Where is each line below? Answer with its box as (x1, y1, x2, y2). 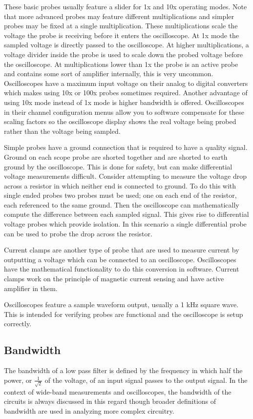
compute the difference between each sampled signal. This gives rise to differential (4, 209, 249, 219)
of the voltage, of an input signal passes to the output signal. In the (44, 375, 248, 385)
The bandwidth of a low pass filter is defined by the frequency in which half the (4, 365, 243, 376)
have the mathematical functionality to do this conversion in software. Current (4, 264, 239, 274)
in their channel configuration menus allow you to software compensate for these (4, 106, 244, 117)
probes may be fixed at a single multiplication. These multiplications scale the (4, 21, 238, 31)
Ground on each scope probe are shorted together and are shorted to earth (4, 151, 228, 162)
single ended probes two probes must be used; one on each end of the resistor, (4, 190, 237, 200)
